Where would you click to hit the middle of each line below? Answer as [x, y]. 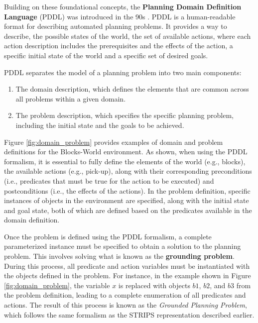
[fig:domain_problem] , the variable [57, 285]
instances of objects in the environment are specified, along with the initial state [127, 200]
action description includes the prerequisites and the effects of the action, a [119, 46]
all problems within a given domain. [71, 98]
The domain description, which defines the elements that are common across [132, 89]
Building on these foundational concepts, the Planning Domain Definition [123, 6]
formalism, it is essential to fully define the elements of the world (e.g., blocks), [125, 161]
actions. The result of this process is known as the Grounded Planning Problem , [126, 305]
